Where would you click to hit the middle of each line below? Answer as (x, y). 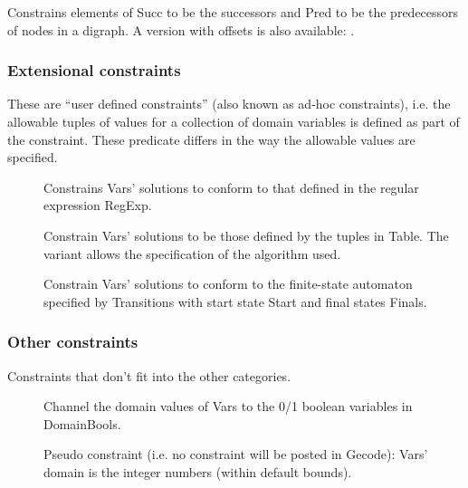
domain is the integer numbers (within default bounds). (198, 471)
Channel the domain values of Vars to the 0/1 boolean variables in (228, 406)
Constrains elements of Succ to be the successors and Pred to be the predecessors (233, 12)
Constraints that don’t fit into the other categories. (149, 375)
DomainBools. (82, 423)
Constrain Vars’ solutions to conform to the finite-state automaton (228, 284)
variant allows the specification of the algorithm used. (192, 253)
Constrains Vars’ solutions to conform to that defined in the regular (231, 187)
